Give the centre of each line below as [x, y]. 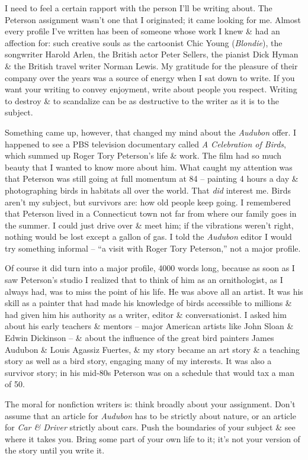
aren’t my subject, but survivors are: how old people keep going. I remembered [148, 202]
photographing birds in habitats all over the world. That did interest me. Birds [148, 190]
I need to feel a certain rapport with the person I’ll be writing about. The [139, 8]
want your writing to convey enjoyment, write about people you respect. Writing [151, 89]
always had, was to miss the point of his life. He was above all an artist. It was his [154, 291]
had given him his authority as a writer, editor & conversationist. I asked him [146, 314]
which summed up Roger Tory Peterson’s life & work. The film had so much [143, 155]
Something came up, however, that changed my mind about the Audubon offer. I [151, 132]
